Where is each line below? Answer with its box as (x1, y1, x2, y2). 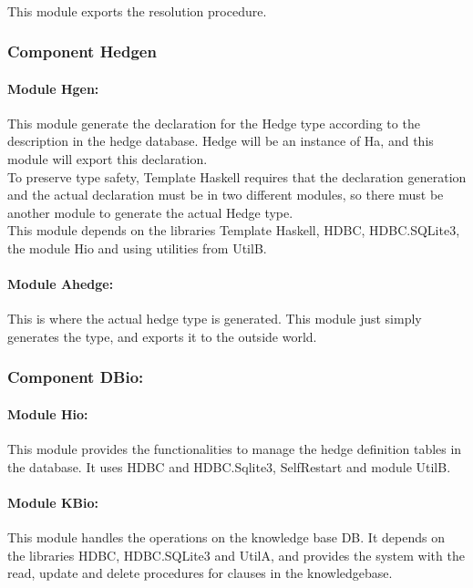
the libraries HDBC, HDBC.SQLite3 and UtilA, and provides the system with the (7, 545, 465, 564)
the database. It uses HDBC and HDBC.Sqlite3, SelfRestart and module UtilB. (7, 457, 451, 476)
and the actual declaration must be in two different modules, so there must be (7, 185, 444, 204)
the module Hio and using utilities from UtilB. (7, 238, 267, 257)
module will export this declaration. (7, 150, 208, 169)
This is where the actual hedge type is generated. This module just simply (7, 309, 422, 328)
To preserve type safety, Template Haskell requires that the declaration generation (7, 167, 467, 186)
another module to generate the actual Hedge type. (7, 202, 293, 222)
